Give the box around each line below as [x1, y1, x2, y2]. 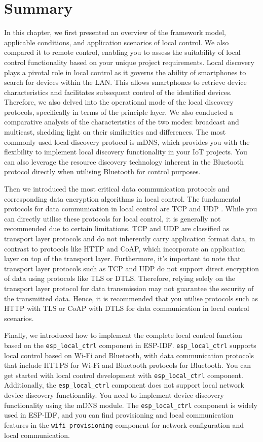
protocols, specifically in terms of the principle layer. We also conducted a [4, 106, 233, 117]
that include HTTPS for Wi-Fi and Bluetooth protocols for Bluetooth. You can [4, 360, 251, 370]
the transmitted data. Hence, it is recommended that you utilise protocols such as [4, 293, 258, 303]
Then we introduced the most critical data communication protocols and [4, 183, 230, 194]
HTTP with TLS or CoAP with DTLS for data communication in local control [4, 303, 249, 313]
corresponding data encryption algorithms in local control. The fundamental [4, 193, 241, 204]
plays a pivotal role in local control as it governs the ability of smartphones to [4, 67, 246, 77]
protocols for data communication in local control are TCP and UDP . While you [4, 203, 257, 214]
